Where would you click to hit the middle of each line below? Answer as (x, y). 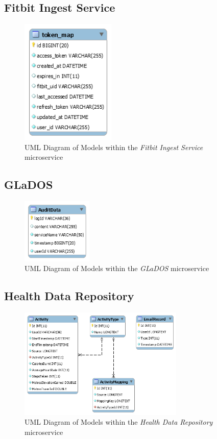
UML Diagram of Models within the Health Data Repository (119, 422)
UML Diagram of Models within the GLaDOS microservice (117, 268)
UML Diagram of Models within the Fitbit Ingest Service (114, 147)
